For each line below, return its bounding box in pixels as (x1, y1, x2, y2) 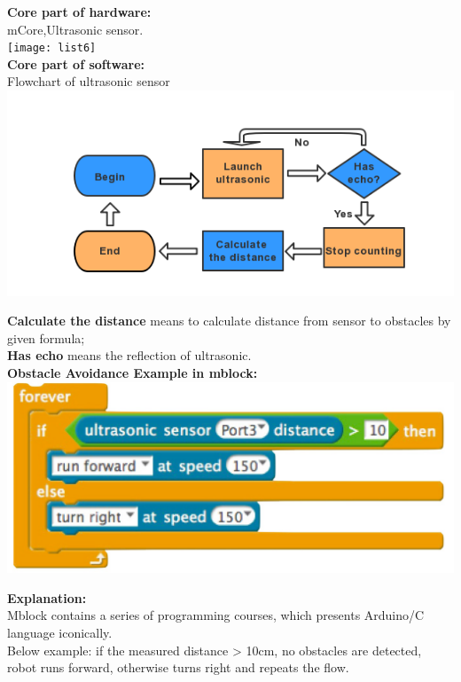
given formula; (7, 328, 85, 347)
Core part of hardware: (7, 3, 152, 20)
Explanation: (7, 588, 87, 607)
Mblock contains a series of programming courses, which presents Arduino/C (7, 606, 425, 624)
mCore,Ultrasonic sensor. (7, 20, 144, 38)
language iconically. (7, 623, 113, 641)
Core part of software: (7, 54, 145, 73)
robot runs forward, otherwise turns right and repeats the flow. (7, 658, 349, 677)
